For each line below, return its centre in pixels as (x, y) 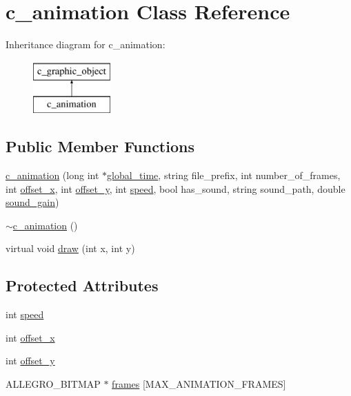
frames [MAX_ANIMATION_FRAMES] (199, 384)
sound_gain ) (32, 202)
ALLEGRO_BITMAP (53, 384)
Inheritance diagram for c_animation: (86, 44)
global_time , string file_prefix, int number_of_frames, (224, 175)
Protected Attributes (82, 285)
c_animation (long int (52, 175)
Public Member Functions (100, 146)
